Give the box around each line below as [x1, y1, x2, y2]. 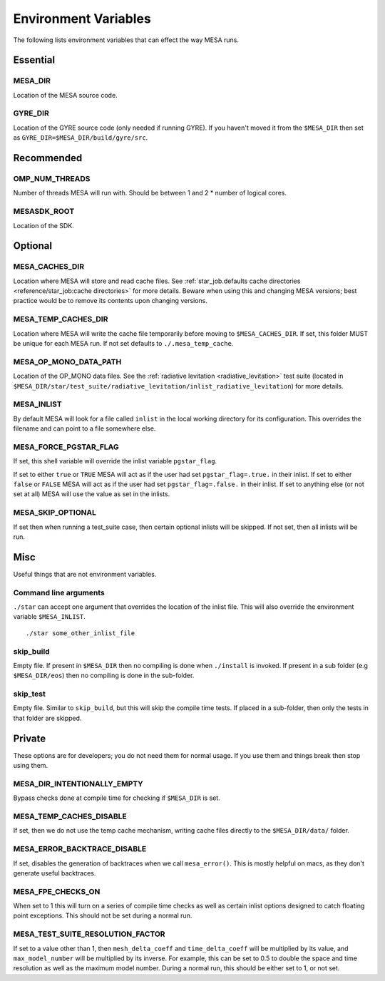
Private [13, 732, 46, 744]
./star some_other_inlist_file [26, 629, 135, 637]
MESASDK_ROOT [13, 207, 75, 217]
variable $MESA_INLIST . [13, 612, 86, 621]
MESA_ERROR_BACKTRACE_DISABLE [13, 844, 147, 854]
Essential [13, 54, 56, 66]
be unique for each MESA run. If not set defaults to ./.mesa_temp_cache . [13, 339, 234, 347]
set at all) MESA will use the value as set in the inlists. [13, 490, 170, 498]
